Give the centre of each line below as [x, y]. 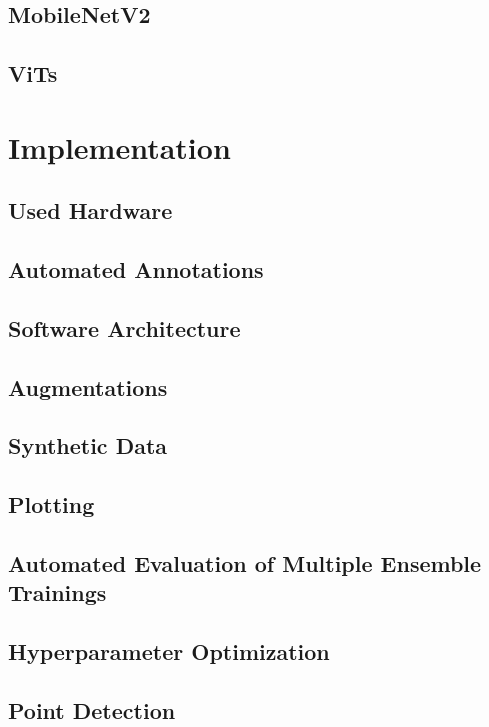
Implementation [119, 146]
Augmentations [88, 386]
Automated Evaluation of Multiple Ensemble [245, 563]
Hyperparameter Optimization [169, 651]
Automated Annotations [136, 269]
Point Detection [92, 709]
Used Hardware [90, 210]
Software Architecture [124, 327]
